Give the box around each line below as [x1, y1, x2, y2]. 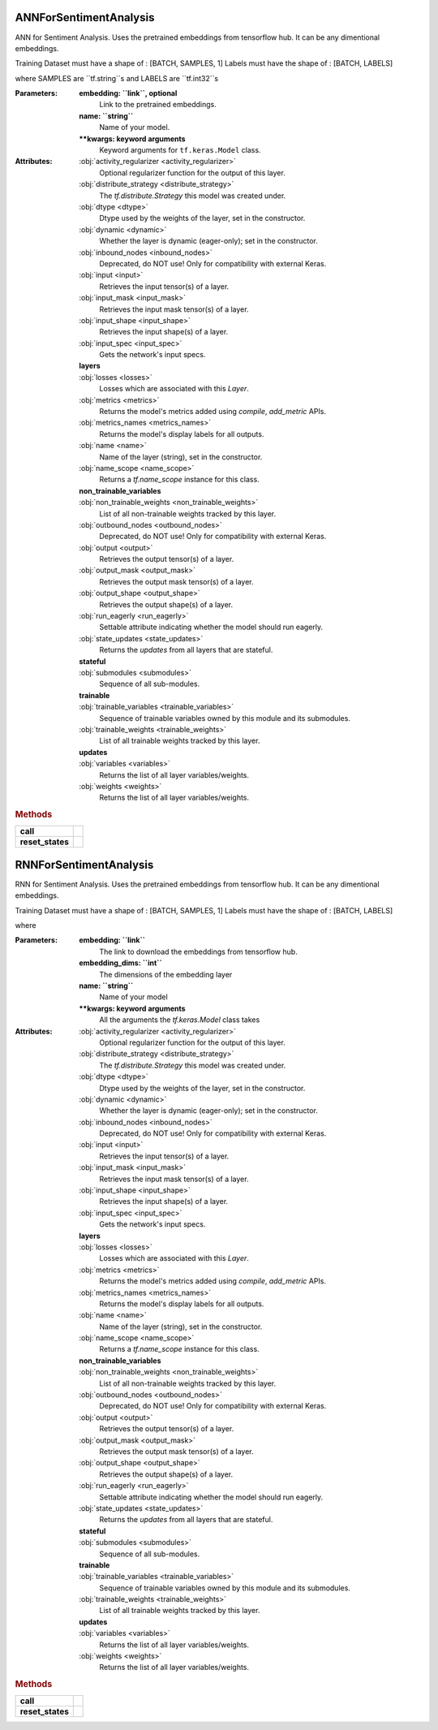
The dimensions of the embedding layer [99, 969, 233, 979]
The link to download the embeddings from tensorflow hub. [99, 947, 298, 956]
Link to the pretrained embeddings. [99, 100, 217, 110]
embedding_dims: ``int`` [79, 958, 162, 968]
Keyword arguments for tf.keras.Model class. [99, 145, 261, 155]
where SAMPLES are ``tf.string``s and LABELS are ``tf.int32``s [15, 73, 219, 83]
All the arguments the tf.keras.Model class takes [99, 1015, 260, 1025]
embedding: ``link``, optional [79, 88, 178, 98]
